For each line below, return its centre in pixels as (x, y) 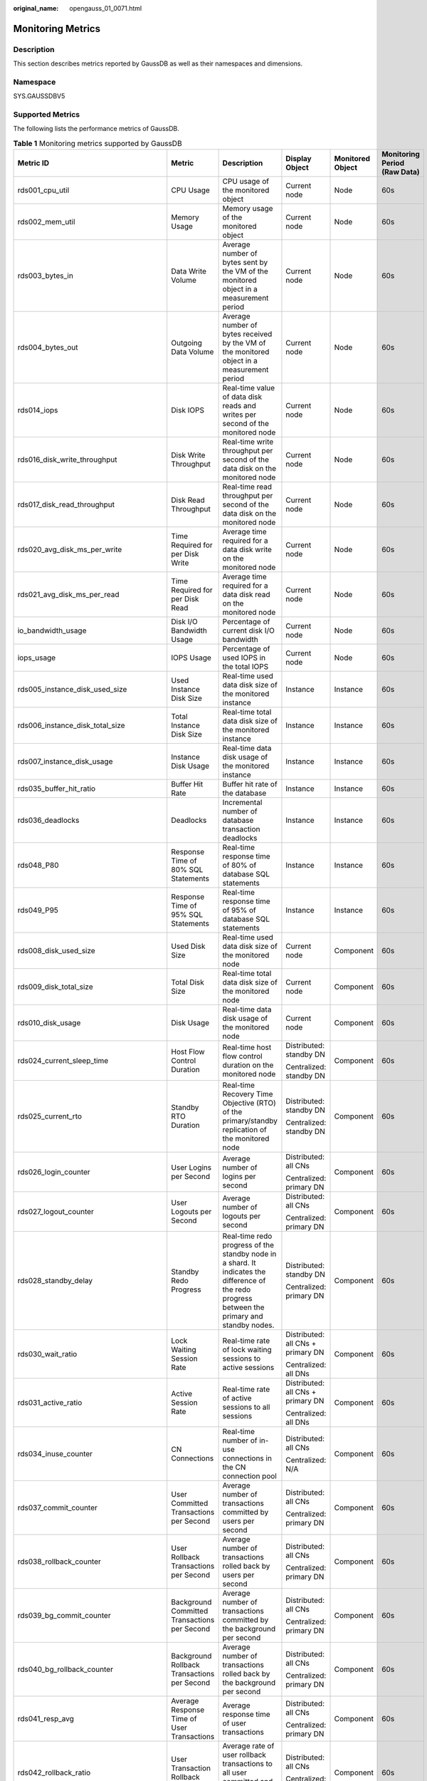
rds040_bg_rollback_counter (65, 1669)
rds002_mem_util (46, 222)
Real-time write (248, 442)
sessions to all (246, 1407)
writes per (239, 415)
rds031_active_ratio (50, 1403)
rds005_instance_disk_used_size (72, 690)
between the (243, 1307)
